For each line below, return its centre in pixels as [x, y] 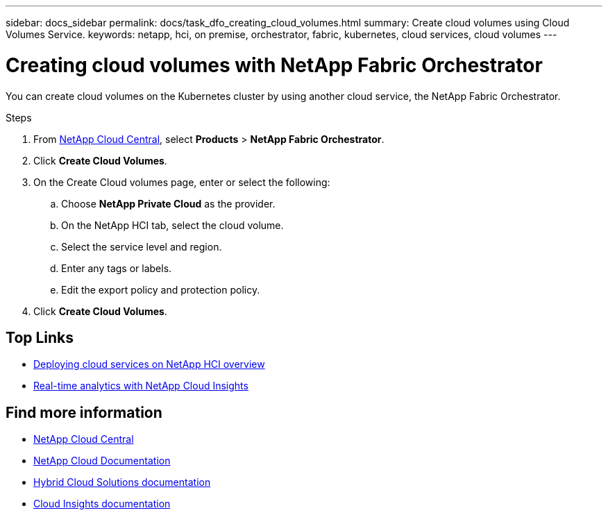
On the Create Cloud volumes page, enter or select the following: [182, 182]
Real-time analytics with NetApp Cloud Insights [141, 386]
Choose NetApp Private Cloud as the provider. [168, 203]
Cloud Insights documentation [102, 504]
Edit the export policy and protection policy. [161, 289]
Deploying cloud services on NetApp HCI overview [149, 364]
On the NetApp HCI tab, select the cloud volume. [172, 225]
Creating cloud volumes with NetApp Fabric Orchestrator [274, 65]
